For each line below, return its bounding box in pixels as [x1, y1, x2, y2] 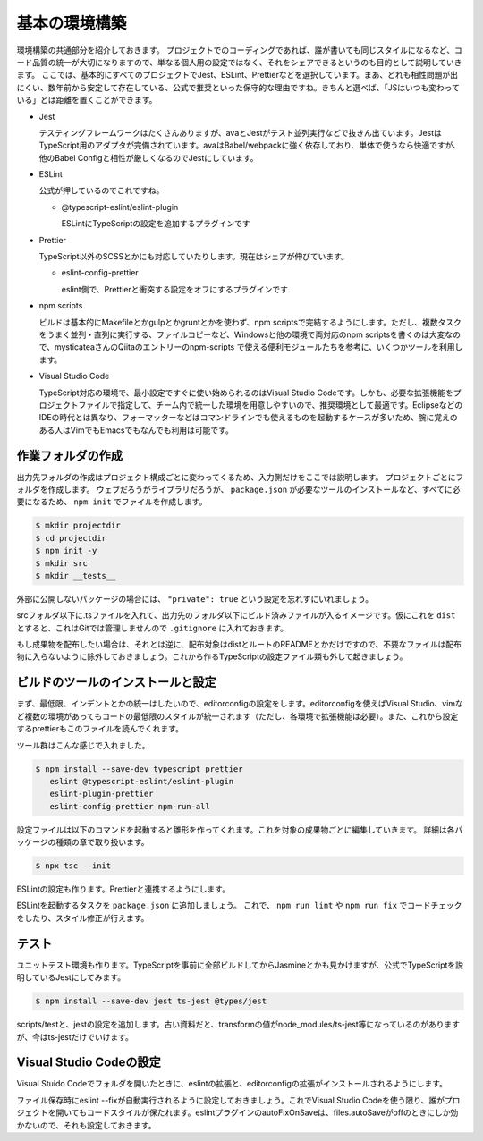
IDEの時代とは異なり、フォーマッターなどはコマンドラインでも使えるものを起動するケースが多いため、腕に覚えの [38, 412, 458, 423]
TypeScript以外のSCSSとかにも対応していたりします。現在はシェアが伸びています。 [38, 251, 349, 262]
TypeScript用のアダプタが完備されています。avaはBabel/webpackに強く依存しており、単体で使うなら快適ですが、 [38, 139, 461, 151]
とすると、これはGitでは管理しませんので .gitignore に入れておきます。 [16, 622, 288, 633]
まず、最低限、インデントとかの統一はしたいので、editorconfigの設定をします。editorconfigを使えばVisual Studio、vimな [16, 698, 464, 709]
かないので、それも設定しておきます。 [16, 1120, 157, 1130]
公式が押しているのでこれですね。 [38, 185, 165, 196]
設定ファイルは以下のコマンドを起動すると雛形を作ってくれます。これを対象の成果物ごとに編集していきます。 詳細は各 [16, 824, 455, 835]
